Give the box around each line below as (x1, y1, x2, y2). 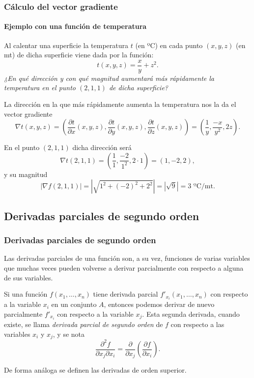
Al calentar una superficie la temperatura (4, 40, 129, 50)
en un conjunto (51, 299, 97, 309)
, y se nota (53, 328, 85, 339)
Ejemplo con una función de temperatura (4, 21, 147, 31)
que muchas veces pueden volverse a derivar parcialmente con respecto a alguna (4, 263, 244, 273)
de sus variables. (4, 272, 53, 282)
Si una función (4, 289, 48, 299)
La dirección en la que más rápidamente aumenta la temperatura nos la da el (4, 99, 236, 109)
